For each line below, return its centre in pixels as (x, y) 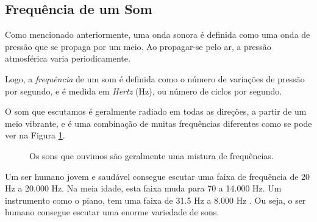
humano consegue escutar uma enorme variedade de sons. (112, 212)
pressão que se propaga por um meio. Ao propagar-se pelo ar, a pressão (138, 46)
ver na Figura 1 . (35, 135)
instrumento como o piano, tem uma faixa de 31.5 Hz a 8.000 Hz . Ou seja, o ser (155, 200)
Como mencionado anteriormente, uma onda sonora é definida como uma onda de (158, 34)
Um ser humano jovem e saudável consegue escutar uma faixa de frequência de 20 (158, 176)
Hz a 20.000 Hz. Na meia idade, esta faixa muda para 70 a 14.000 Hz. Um (143, 188)
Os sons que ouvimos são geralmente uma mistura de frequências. (151, 155)
